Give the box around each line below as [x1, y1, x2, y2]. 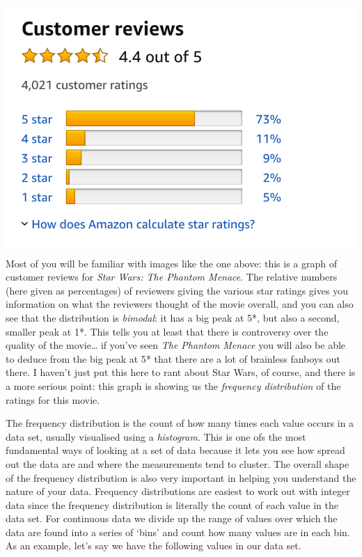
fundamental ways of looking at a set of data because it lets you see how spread [6, 443, 345, 457]
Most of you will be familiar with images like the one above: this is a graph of [6, 256, 337, 270]
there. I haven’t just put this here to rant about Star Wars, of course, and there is [6, 365, 356, 379]
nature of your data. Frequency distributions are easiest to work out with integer [6, 484, 350, 499]
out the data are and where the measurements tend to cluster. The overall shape [6, 456, 349, 471]
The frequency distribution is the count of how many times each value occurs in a [6, 416, 354, 430]
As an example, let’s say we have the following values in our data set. [6, 538, 301, 553]
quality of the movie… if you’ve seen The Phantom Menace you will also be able [6, 338, 346, 352]
